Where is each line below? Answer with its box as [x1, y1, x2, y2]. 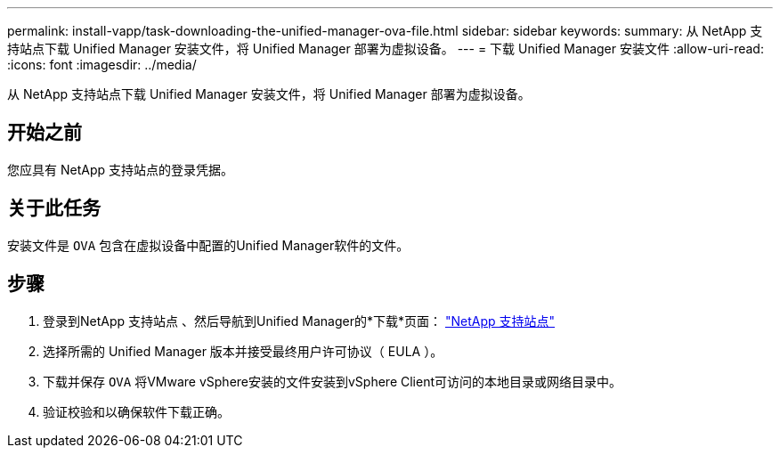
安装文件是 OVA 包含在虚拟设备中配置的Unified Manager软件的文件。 [7, 237, 410, 253]
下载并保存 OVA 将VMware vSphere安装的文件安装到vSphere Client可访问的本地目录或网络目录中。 [43, 373, 622, 389]
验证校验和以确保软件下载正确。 [43, 403, 230, 419]
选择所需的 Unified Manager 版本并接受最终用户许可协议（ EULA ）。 [43, 343, 443, 359]
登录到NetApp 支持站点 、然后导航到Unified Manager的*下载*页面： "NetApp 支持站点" [43, 313, 555, 329]
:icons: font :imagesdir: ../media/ [7, 57, 197, 72]
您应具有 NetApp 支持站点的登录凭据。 [7, 161, 233, 177]
